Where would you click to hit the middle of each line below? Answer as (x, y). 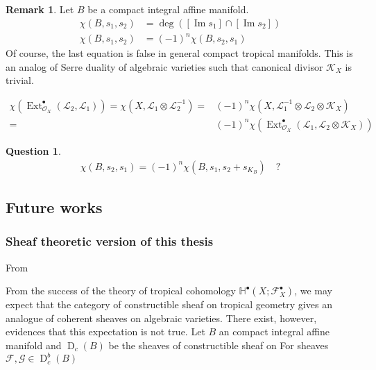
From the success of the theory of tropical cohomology (121, 291)
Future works (54, 207)
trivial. (20, 80)
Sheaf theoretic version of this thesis (110, 241)
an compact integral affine (274, 331)
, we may (313, 291)
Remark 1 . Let (40, 9)
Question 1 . (33, 151)
